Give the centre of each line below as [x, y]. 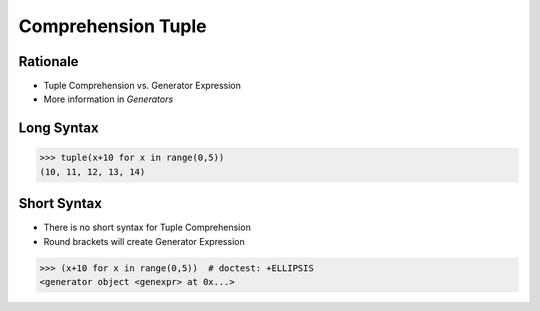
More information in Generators [108, 99]
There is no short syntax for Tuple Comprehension [147, 227]
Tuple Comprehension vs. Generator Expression [142, 86]
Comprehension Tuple [112, 26]
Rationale [48, 61]
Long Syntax [58, 128]
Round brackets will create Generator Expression [144, 241]
